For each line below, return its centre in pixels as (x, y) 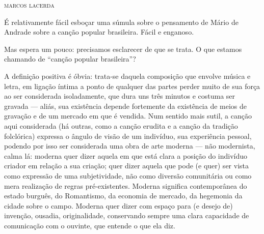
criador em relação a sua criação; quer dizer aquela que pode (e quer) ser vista (127, 166)
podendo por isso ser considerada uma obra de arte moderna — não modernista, (130, 146)
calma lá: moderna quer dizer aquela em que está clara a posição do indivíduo (126, 155)
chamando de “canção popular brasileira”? (70, 59)
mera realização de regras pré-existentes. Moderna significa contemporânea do (126, 185)
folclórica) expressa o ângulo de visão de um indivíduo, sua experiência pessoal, (128, 136)
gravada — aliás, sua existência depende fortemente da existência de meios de (126, 106)
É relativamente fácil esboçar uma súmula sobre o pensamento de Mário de (121, 22)
